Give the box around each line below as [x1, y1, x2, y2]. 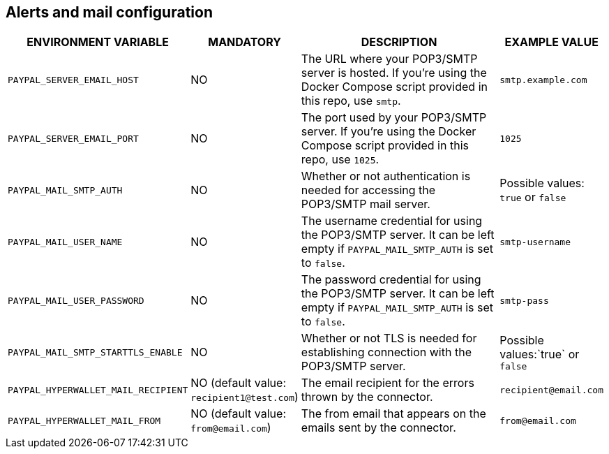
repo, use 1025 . [301, 152, 379, 167]
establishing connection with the [301, 345, 472, 360]
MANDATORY [208, 35, 281, 50]
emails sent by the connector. [301, 420, 456, 435]
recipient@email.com [499, 384, 603, 395]
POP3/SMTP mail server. [301, 197, 430, 212]
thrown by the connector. [301, 390, 433, 404]
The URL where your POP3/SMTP [301, 52, 478, 66]
